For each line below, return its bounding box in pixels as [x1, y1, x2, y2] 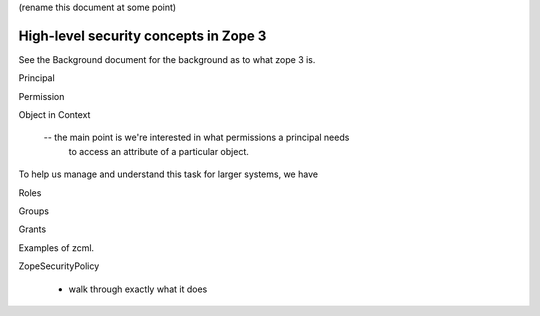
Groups [18, 205, 50, 217]
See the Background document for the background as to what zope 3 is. [18, 53, 316, 65]
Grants [18, 223, 47, 235]
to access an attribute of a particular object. [68, 145, 250, 157]
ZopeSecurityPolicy [18, 260, 100, 272]
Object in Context [18, 109, 91, 121]
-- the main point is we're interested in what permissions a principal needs [43, 131, 350, 144]
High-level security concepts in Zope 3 [18, 27, 267, 44]
